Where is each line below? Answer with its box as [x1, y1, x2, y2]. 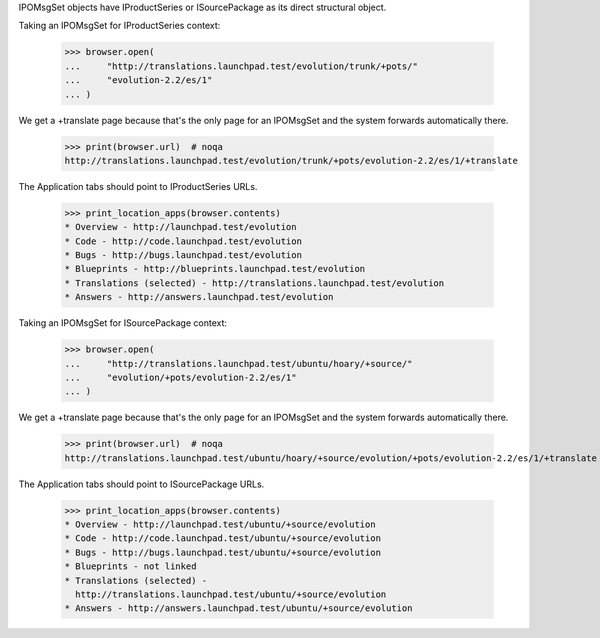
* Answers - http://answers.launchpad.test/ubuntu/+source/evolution [64, 603, 413, 614]
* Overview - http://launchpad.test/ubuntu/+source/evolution [64, 519, 376, 530]
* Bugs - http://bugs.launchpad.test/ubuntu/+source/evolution [64, 546, 382, 558]
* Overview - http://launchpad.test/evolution [64, 221, 297, 233]
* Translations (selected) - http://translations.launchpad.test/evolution [64, 277, 445, 289]
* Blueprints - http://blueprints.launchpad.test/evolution [64, 263, 366, 275]
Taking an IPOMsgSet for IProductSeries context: [18, 20, 221, 32]
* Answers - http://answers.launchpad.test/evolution [64, 291, 334, 303]
